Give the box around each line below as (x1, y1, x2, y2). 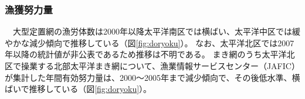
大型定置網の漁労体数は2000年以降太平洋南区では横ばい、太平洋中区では (12, 25, 292, 37)
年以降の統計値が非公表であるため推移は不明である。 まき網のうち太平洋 (5, 48, 287, 60)
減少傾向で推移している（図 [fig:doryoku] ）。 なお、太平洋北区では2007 (29, 36, 294, 49)
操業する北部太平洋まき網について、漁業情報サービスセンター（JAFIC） (21, 60, 300, 71)
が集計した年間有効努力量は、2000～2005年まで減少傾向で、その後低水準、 (5, 71, 292, 83)
